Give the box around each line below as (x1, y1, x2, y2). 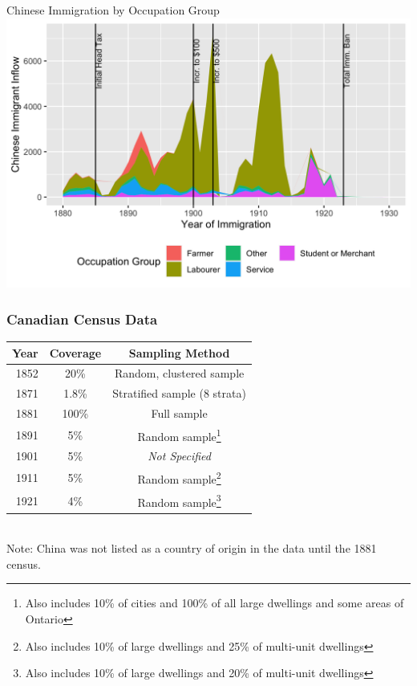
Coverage (49, 344, 102, 361)
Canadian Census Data (6, 308, 158, 329)
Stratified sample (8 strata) (112, 385, 246, 402)
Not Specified (148, 447, 211, 464)
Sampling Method (128, 344, 230, 361)
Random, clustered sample (114, 365, 245, 382)
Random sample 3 (137, 491, 221, 510)
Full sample (151, 405, 208, 422)
